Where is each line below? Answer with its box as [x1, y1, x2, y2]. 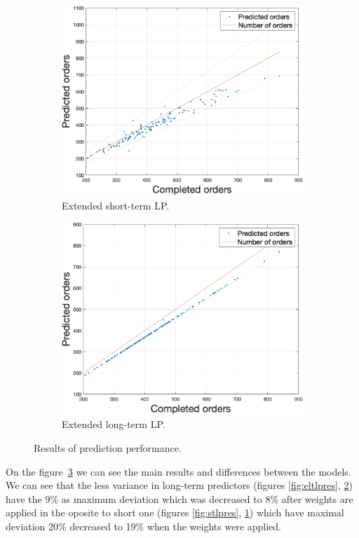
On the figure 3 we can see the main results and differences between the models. [6, 464, 351, 478]
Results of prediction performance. [34, 440, 182, 455]
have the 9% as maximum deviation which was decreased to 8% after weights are [6, 491, 353, 506]
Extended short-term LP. [62, 198, 170, 212]
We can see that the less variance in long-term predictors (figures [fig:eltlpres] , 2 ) [6, 478, 353, 492]
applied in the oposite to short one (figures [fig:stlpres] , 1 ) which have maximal [6, 505, 344, 520]
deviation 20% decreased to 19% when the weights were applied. [6, 518, 281, 533]
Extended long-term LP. [62, 417, 165, 432]
